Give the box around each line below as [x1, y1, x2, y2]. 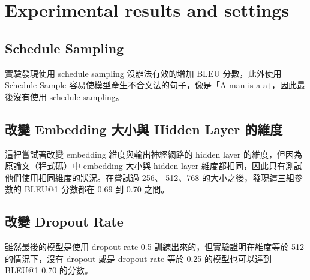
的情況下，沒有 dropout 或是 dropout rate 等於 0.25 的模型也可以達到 [5, 252, 272, 264]
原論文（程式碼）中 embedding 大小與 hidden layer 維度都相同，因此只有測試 [5, 159, 302, 172]
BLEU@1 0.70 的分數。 [5, 264, 93, 276]
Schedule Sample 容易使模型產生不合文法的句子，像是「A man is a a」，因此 [5, 79, 297, 91]
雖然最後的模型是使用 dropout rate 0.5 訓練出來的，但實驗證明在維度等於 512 [5, 240, 305, 253]
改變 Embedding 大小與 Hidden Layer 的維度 [5, 119, 283, 138]
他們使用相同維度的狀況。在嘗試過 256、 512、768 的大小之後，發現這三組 [5, 171, 294, 183]
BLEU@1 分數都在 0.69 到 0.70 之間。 [24, 183, 170, 195]
